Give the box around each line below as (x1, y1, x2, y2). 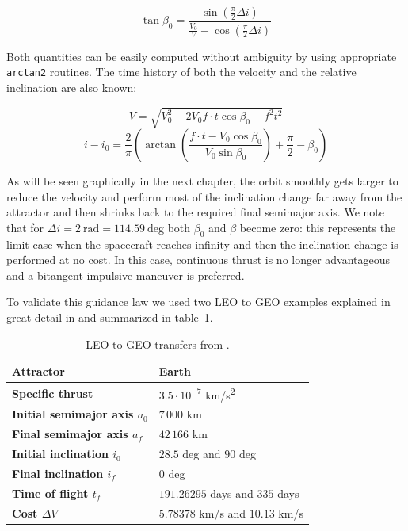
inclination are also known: (6, 78, 137, 95)
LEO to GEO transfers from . (86, 335, 230, 352)
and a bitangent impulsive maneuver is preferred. (6, 266, 245, 283)
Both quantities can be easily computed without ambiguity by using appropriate (6, 48, 397, 64)
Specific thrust (12, 384, 93, 401)
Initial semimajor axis (12, 406, 134, 422)
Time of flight (12, 484, 89, 501)
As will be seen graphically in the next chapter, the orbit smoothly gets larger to (6, 172, 398, 189)
